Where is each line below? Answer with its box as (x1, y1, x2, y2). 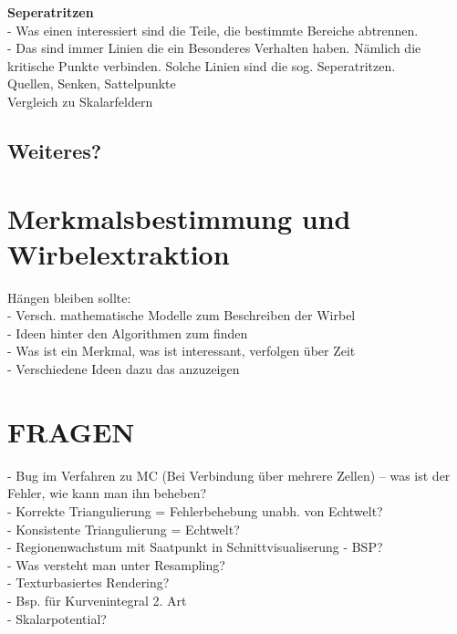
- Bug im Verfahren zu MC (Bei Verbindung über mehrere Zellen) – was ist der (7, 465, 451, 484)
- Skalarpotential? (7, 608, 107, 628)
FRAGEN (7, 412, 135, 450)
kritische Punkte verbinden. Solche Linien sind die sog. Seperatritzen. (7, 56, 396, 75)
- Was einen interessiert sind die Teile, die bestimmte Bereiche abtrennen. (7, 20, 419, 39)
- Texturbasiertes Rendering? (7, 573, 170, 592)
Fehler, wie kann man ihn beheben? (7, 483, 207, 503)
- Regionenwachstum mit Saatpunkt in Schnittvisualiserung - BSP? (7, 537, 383, 556)
